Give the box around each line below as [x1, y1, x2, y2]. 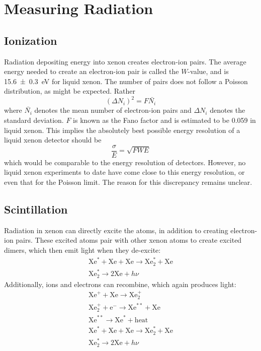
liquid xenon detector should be [4, 134, 102, 145]
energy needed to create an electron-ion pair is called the [4, 66, 179, 77]
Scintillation [4, 201, 68, 217]
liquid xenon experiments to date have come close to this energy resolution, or [4, 167, 245, 177]
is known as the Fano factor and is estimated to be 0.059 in [73, 115, 256, 125]
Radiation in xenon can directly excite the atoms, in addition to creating [4, 225, 228, 235]
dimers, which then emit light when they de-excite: [4, 245, 161, 255]
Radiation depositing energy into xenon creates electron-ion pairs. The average [4, 56, 246, 66]
